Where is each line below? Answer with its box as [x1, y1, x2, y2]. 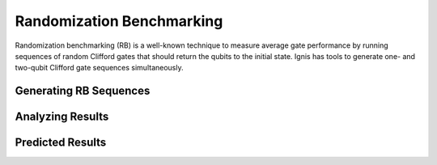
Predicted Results [15, 136, 107, 150]
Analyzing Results [15, 110, 109, 124]
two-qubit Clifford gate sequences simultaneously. [15, 63, 184, 73]
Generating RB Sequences [15, 84, 151, 98]
